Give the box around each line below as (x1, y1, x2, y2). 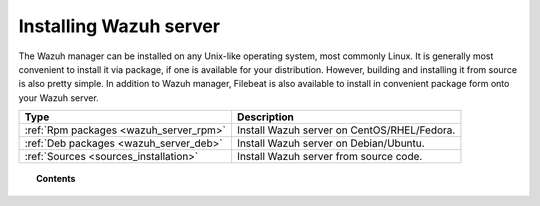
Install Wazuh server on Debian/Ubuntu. (236, 136, 425, 150)
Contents (36, 173, 76, 185)
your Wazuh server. (18, 91, 99, 104)
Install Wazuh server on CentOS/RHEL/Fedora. (236, 123, 456, 137)
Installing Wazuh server (18, 15, 220, 37)
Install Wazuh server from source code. (236, 150, 423, 164)
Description (236, 110, 295, 124)
